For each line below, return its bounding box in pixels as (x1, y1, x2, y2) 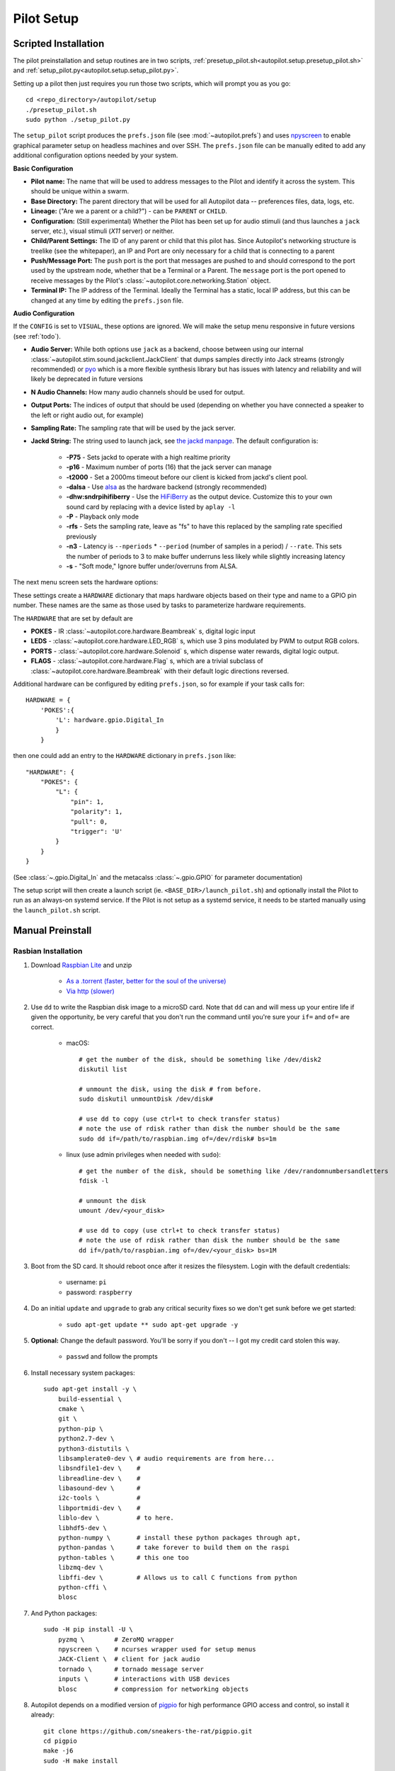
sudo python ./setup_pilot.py (25, 115, 131, 124)
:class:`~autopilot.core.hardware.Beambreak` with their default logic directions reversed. (30, 667, 290, 675)
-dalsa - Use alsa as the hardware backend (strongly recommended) (66, 482, 267, 491)
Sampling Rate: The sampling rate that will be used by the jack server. (30, 424, 236, 432)
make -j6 (43, 1747, 74, 1755)
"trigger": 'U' (70, 827, 123, 836)
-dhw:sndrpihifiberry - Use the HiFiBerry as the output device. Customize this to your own (66, 492, 333, 501)
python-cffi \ (57, 1583, 108, 1591)
